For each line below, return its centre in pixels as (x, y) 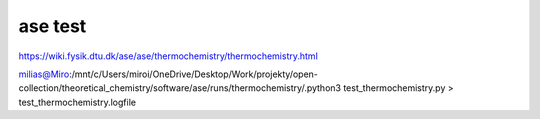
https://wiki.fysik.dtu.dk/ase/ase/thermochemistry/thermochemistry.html (168, 56)
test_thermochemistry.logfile (77, 102)
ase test (52, 26)
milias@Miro (44, 74)
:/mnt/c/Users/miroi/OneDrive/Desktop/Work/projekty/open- (193, 74)
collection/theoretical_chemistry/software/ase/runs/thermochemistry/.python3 (180, 88)
